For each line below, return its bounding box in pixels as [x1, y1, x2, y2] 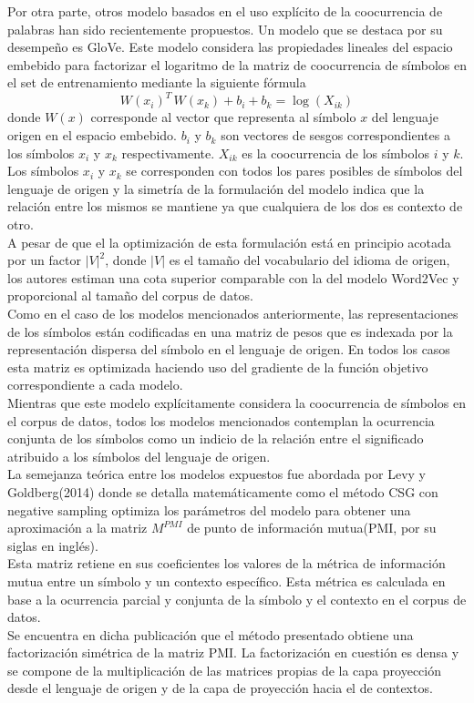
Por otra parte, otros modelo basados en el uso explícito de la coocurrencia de [7, 2, 443, 20]
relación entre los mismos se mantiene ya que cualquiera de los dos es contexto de [7, 197, 463, 216]
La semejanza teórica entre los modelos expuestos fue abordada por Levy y [7, 464, 427, 484]
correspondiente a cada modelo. [7, 375, 183, 394]
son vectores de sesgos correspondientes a [221, 126, 450, 145]
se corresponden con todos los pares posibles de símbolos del [126, 161, 463, 180]
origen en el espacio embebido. [7, 126, 177, 145]
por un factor [7, 250, 81, 270]
